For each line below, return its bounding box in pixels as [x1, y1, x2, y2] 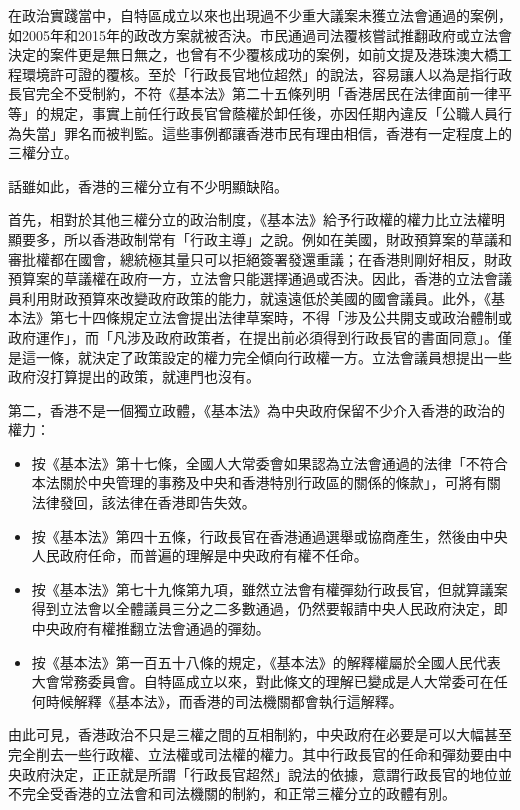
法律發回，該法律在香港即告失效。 [31, 492, 256, 513]
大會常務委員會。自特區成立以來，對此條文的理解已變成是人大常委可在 [31, 671, 494, 692]
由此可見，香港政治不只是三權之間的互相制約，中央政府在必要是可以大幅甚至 [8, 724, 512, 745]
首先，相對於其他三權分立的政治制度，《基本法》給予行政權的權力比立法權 [8, 209, 491, 230]
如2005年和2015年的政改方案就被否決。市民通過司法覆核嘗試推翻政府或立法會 [8, 24, 512, 45]
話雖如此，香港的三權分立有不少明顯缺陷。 [8, 175, 288, 196]
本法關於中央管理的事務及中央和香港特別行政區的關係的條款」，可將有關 [31, 472, 501, 493]
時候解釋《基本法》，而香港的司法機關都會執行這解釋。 [45, 690, 403, 711]
